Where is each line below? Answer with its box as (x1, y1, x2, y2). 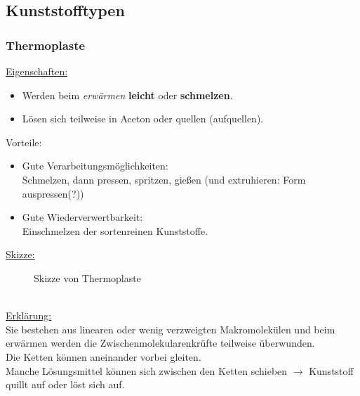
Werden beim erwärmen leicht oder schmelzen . (22, 87, 233, 102)
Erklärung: (6, 308, 52, 323)
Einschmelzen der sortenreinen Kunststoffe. (22, 223, 208, 238)
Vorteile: (6, 134, 42, 149)
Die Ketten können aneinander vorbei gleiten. (6, 349, 201, 364)
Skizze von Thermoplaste (34, 270, 141, 285)
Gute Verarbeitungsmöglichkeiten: (22, 158, 168, 173)
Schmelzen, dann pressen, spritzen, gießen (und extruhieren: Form (22, 172, 306, 186)
